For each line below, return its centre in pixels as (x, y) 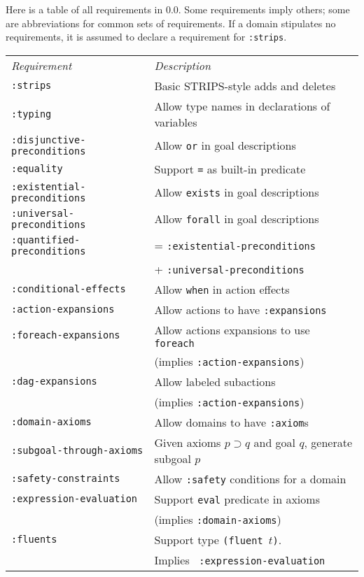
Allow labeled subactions (215, 381)
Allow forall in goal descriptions (237, 219)
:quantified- (46, 240)
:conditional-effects (69, 289)
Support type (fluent (209, 539)
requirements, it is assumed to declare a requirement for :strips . (146, 37)
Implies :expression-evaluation (240, 560)
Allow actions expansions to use (232, 329)
